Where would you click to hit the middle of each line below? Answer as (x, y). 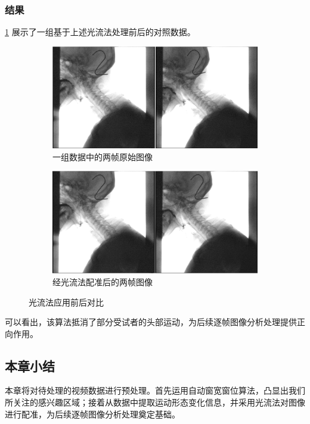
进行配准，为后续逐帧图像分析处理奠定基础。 (92, 414)
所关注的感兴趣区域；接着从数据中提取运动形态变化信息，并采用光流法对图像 (155, 402)
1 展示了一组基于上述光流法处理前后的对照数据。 (100, 32)
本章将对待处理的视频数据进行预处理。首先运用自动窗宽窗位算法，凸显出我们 (155, 390)
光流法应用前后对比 (66, 302)
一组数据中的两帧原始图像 (103, 156)
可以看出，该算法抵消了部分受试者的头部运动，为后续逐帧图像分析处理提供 (151, 322)
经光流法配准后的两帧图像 (103, 281)
